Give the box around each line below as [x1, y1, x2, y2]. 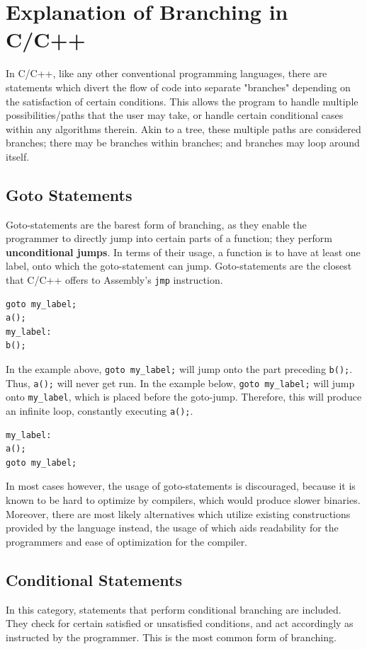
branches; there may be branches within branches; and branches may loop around [6, 135, 360, 150]
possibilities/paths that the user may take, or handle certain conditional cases [6, 108, 344, 122]
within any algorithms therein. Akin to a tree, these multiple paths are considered [6, 121, 361, 136]
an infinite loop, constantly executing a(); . [6, 403, 193, 418]
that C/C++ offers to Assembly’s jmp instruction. [6, 272, 223, 287]
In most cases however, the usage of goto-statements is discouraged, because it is [6, 478, 356, 493]
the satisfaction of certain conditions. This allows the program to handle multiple [6, 93, 358, 108]
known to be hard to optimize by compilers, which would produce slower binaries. [6, 493, 361, 507]
